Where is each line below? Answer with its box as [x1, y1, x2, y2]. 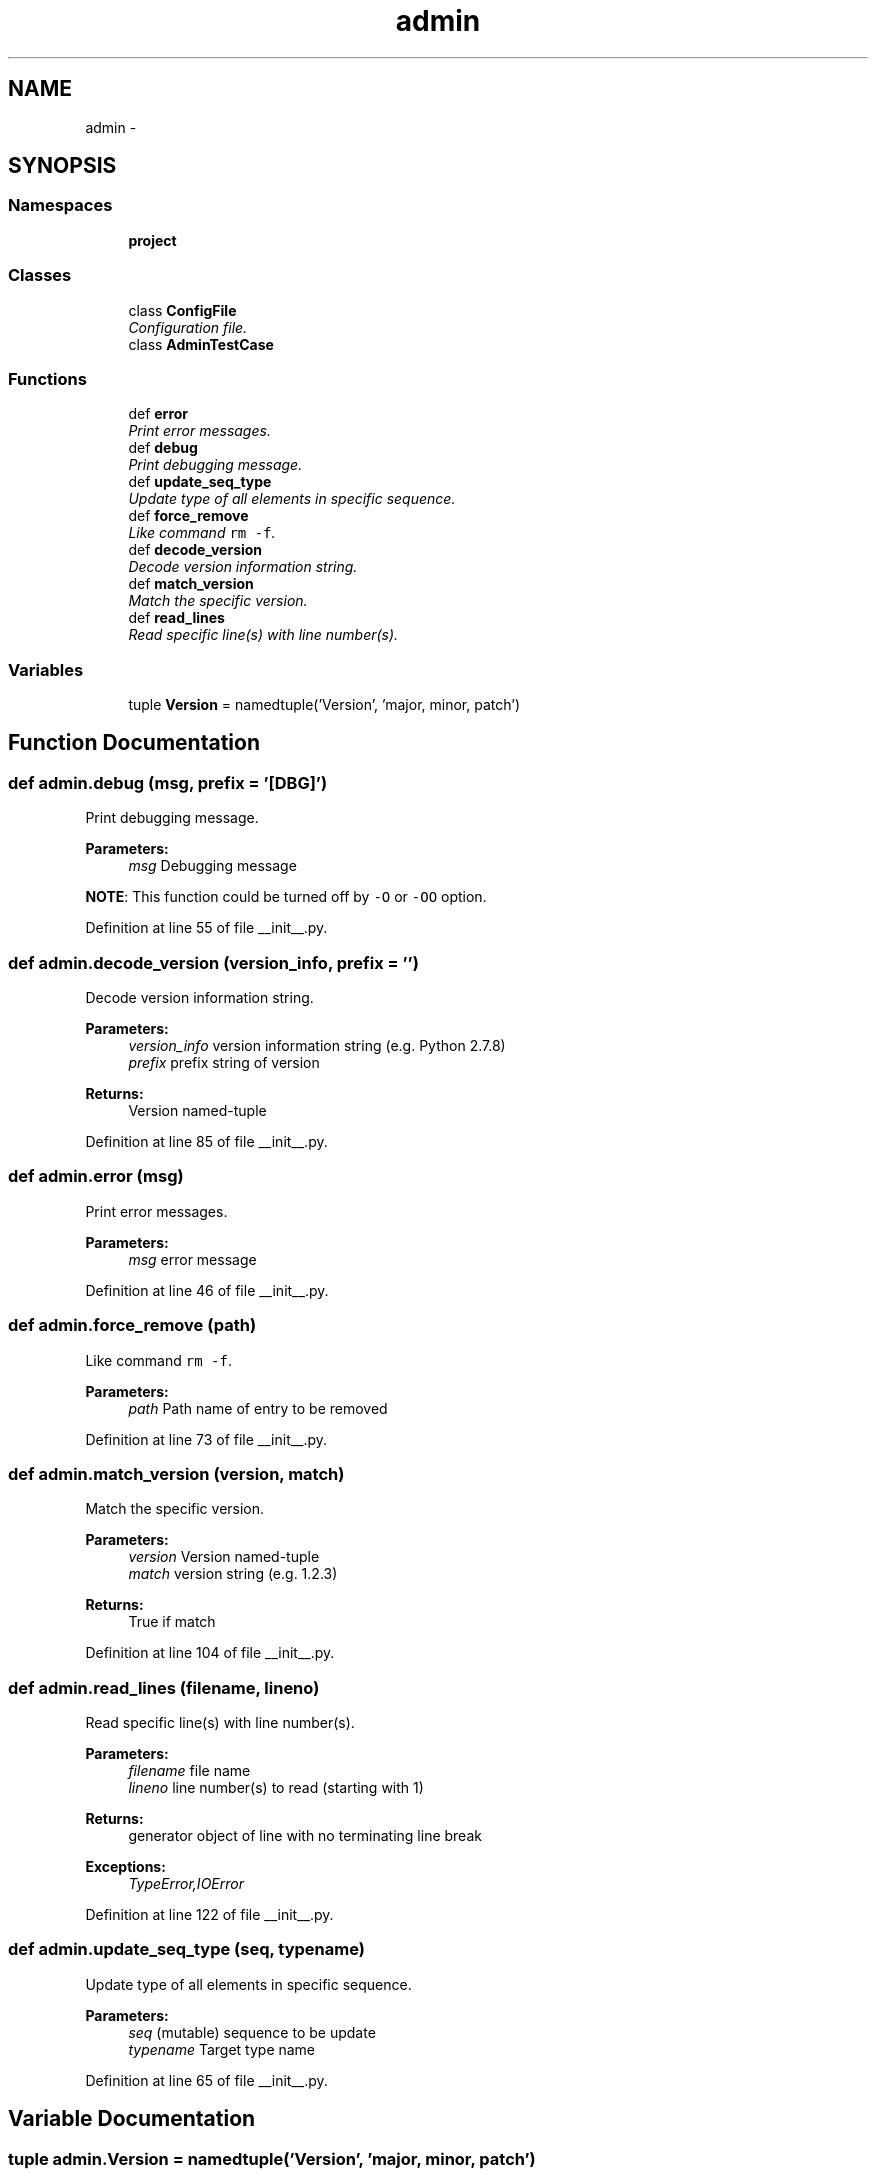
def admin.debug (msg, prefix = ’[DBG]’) [8, 772, 328, 793]
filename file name [128, 1762, 251, 1780]
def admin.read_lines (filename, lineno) [8, 1677, 320, 1698]
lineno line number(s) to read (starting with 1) [128, 1779, 424, 1797]
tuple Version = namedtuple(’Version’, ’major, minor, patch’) [128, 696, 520, 714]
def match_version [128, 575, 254, 593]
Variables [8, 659, 84, 680]
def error [128, 405, 189, 423]
